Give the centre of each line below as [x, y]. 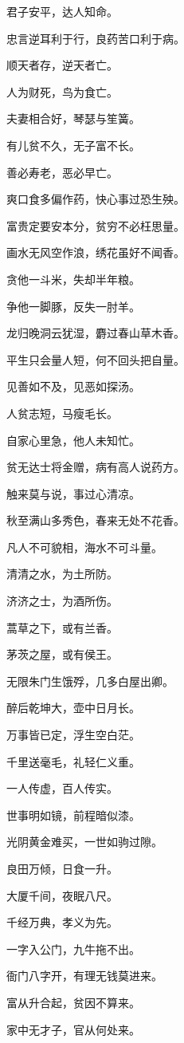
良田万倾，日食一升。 [62, 868]
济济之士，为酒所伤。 [62, 601]
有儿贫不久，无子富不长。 [73, 145]
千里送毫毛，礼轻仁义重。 [73, 761]
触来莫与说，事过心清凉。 [73, 493]
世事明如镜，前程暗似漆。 [73, 815]
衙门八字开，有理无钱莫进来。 [84, 976]
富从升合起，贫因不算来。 [73, 1002]
